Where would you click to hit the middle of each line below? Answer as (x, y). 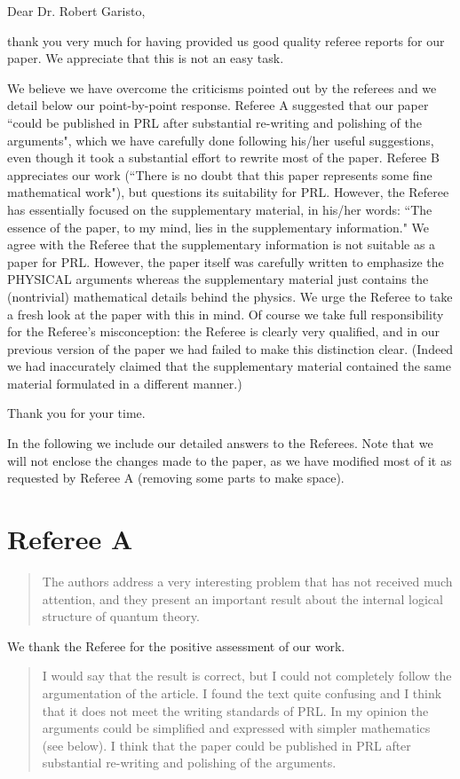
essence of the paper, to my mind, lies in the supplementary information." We (218, 227)
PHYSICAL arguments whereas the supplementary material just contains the (218, 279)
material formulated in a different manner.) (125, 383)
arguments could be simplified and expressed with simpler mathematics (236, 728)
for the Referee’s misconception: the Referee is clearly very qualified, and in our (223, 331)
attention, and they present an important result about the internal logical (242, 598)
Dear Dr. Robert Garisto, (76, 11)
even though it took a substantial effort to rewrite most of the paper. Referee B (223, 157)
